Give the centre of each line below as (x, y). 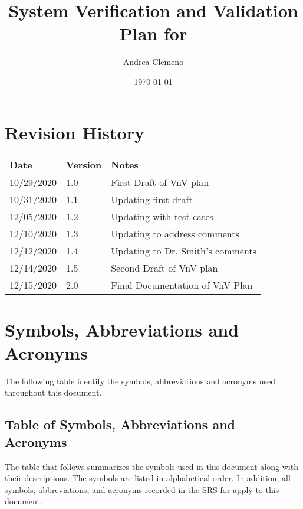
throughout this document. (53, 392)
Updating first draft (152, 200)
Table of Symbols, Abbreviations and (120, 424)
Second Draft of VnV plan (164, 268)
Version (84, 165)
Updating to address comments (175, 234)
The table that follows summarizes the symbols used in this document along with (151, 466)
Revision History (75, 132)
